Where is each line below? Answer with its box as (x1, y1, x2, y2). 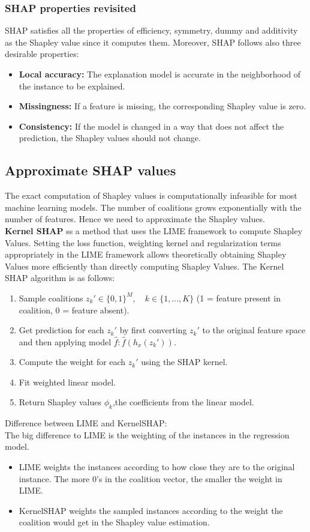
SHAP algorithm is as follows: (5, 271, 115, 284)
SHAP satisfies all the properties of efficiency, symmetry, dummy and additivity (5, 24, 298, 37)
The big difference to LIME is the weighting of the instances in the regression (5, 428, 290, 441)
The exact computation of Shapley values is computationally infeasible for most (5, 189, 297, 202)
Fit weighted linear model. (19, 375, 116, 388)
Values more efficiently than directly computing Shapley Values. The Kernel (5, 259, 284, 272)
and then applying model (19, 335, 112, 348)
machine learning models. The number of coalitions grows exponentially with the (5, 201, 302, 213)
